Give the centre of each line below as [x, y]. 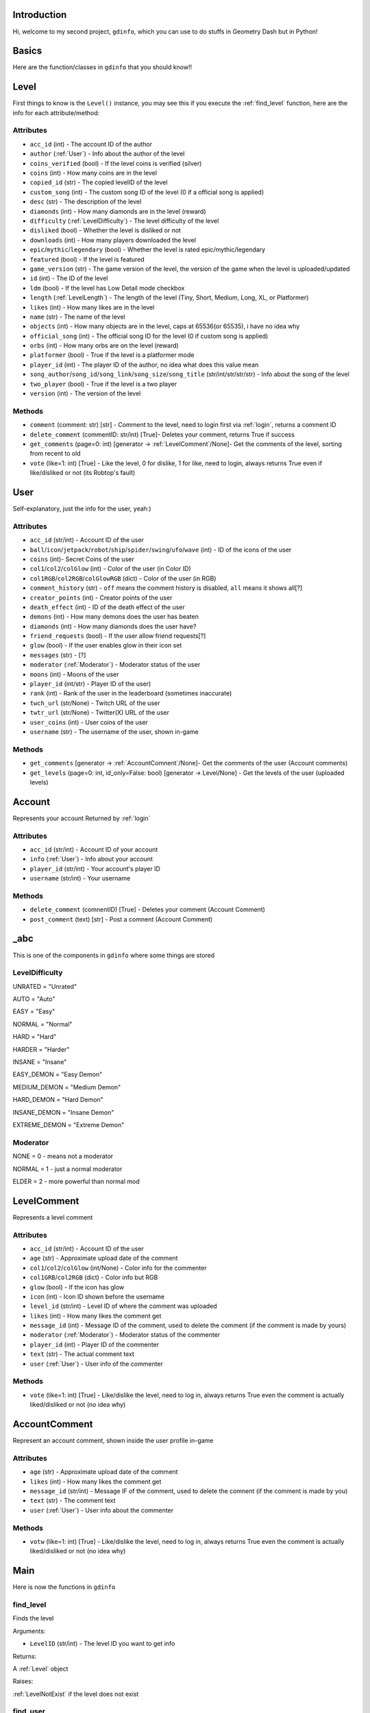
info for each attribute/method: [56, 112]
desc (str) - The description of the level [86, 201]
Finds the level [33, 1618]
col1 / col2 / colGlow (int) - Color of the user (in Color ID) [110, 569]
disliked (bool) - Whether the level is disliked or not [106, 230]
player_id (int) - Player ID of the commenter [95, 1344]
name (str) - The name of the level [78, 317]
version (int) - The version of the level [85, 393]
